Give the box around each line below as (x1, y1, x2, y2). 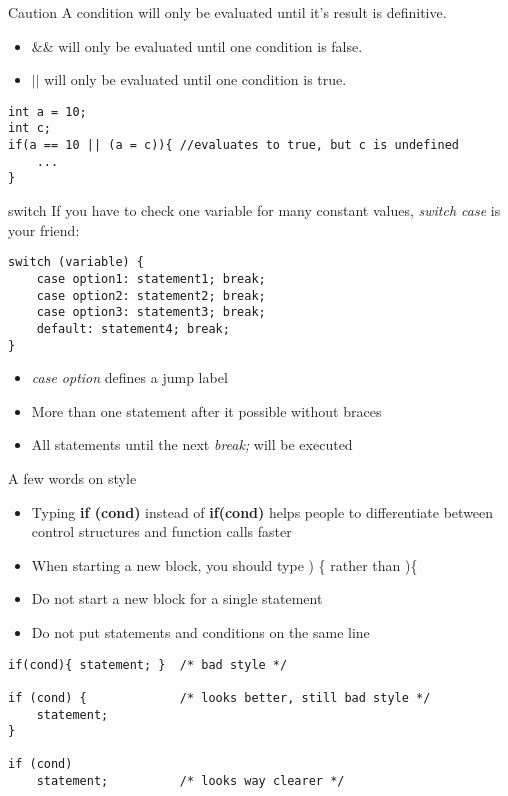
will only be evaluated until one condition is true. (44, 69, 347, 90)
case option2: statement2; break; (36, 288, 266, 303)
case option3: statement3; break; (36, 305, 266, 320)
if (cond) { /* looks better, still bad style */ (8, 690, 431, 705)
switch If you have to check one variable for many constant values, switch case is (8, 200, 501, 221)
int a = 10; (8, 104, 87, 119)
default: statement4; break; (36, 321, 230, 336)
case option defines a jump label (31, 367, 228, 388)
